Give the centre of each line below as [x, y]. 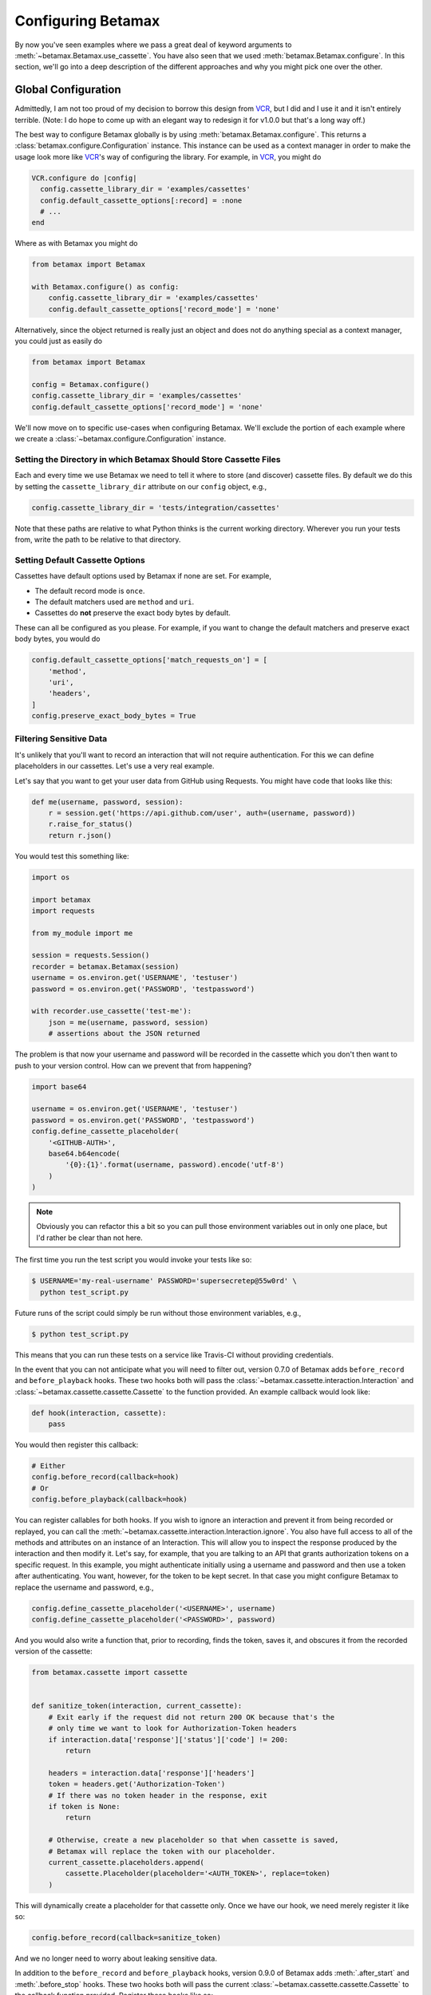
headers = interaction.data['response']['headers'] [152, 1773]
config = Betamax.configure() [91, 385]
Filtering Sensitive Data [61, 739]
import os [51, 877]
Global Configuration [68, 90]
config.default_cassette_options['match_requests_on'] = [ [149, 660]
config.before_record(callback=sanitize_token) [126, 1938]
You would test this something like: [72, 856]
